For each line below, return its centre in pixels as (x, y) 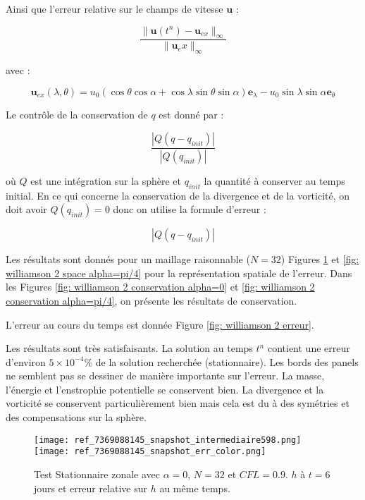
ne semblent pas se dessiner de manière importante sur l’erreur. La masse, (165, 376)
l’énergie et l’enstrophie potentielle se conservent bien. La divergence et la (165, 389)
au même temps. (195, 488)
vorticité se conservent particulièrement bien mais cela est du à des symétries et (178, 403)
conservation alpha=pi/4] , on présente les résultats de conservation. (151, 300)
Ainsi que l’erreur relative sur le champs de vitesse (115, 8)
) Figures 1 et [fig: (320, 259)
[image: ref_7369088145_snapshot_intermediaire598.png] (168, 440)
